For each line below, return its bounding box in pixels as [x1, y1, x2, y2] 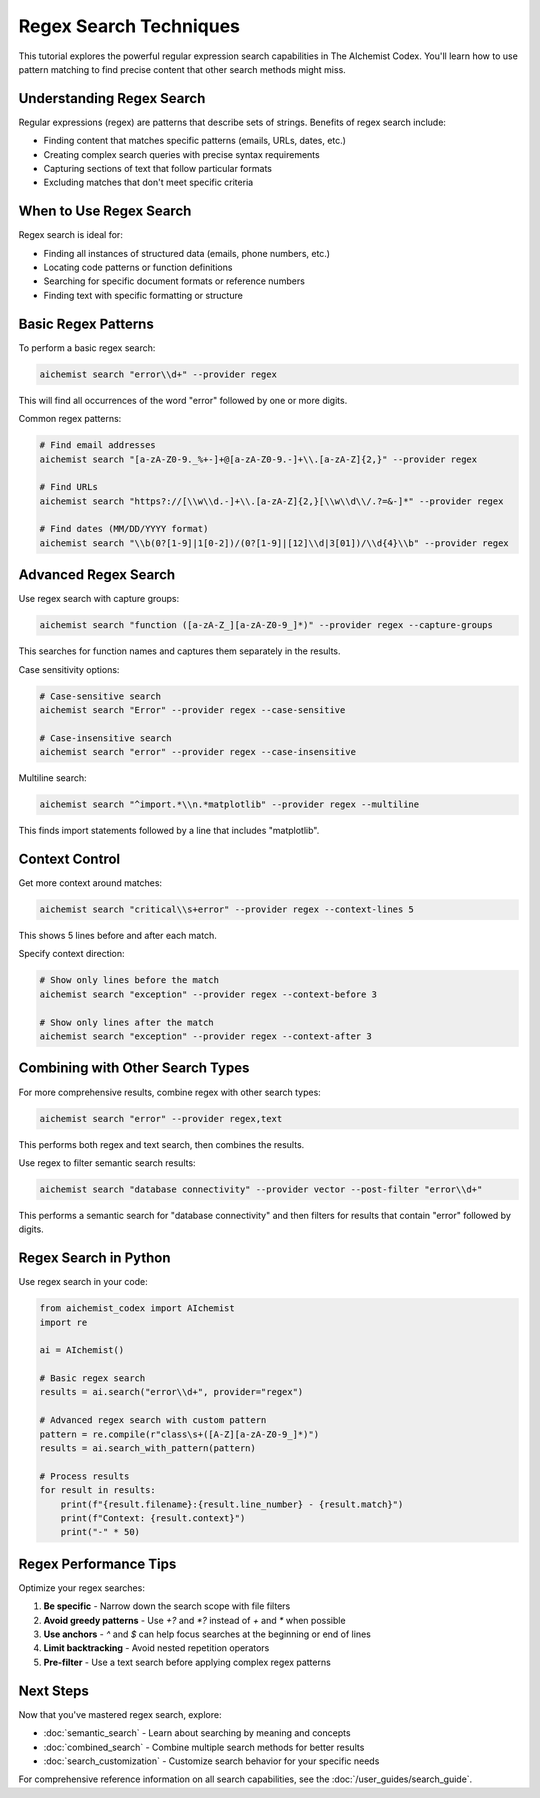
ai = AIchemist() [39, 1345, 125, 1356]
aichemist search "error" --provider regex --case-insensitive [39, 746, 357, 758]
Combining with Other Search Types [18, 1060, 250, 1077]
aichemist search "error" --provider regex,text [39, 1113, 283, 1124]
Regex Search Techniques [18, 15, 240, 37]
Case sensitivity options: [18, 663, 120, 675]
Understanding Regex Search [18, 90, 206, 107]
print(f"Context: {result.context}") [60, 1513, 246, 1524]
